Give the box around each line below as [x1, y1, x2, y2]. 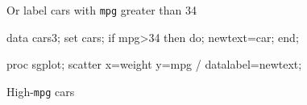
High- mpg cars [6, 82, 75, 99]
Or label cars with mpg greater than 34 [6, 2, 197, 18]
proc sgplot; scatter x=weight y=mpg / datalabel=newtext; [6, 56, 302, 73]
